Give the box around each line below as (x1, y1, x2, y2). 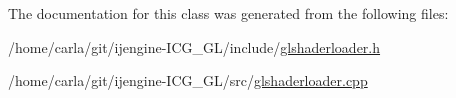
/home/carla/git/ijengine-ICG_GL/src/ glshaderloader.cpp (8, 70, 368, 91)
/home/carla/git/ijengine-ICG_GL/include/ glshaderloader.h (8, 36, 381, 57)
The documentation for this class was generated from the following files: (8, 3, 449, 23)
